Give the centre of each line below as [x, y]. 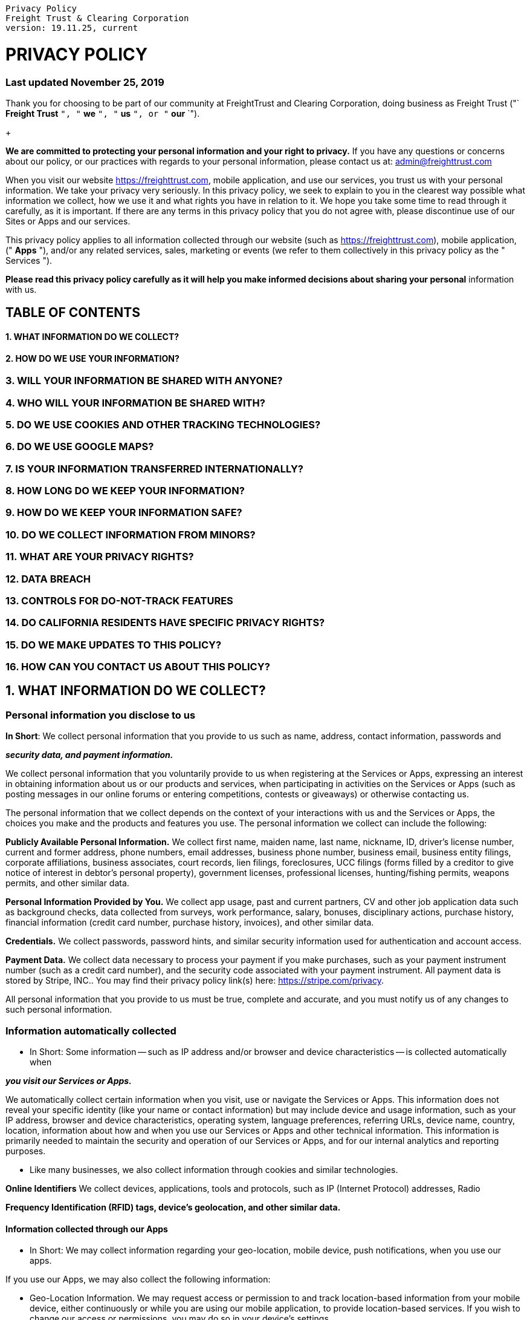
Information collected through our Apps [87, 1229]
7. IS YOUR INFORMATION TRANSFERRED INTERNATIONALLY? [154, 469]
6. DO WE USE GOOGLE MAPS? [80, 447]
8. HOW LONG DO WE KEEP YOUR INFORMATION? [125, 491]
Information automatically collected [91, 1031]
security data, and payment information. [89, 755]
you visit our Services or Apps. [69, 1080]
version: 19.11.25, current [72, 28]
